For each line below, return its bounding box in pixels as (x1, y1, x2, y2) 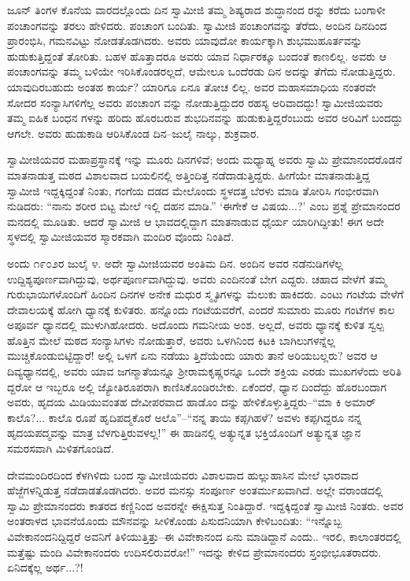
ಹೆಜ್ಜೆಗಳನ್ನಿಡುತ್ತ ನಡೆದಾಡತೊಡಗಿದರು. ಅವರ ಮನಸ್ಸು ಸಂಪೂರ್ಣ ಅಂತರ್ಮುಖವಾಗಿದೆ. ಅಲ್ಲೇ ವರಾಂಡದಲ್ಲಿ (7, 482, 383, 498)
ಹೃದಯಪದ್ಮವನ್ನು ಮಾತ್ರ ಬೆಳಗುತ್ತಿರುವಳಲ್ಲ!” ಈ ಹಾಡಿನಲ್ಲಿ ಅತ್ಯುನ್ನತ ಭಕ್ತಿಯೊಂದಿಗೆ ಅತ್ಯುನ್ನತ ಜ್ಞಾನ (7, 424, 361, 441)
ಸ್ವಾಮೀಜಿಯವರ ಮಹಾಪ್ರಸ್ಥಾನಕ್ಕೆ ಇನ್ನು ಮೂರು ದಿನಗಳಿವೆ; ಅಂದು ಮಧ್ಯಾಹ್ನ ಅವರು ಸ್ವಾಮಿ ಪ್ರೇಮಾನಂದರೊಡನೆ (7, 151, 402, 168)
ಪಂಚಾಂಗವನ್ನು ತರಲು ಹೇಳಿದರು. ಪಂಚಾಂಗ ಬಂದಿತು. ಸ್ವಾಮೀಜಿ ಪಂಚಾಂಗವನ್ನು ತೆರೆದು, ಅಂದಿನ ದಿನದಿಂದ (7, 17, 387, 33)
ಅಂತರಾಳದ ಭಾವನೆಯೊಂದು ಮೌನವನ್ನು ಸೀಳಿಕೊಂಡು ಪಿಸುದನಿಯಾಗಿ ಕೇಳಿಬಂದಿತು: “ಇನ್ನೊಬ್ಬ (7, 513, 342, 529)
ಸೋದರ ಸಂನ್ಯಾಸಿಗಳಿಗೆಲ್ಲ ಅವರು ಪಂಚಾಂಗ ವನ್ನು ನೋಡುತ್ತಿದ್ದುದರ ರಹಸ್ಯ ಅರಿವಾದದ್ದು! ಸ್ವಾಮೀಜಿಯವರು (7, 94, 383, 110)
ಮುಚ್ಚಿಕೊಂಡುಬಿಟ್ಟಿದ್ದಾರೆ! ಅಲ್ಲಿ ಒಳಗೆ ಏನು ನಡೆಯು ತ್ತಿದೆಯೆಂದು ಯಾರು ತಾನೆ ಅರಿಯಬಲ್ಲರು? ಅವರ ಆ (7, 347, 378, 364)
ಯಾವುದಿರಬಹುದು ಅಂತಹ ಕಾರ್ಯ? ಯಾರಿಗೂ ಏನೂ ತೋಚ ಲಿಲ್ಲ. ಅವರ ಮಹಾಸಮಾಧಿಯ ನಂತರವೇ (7, 78, 376, 94)
